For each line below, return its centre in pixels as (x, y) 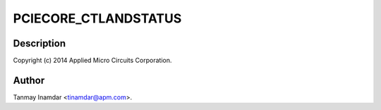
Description (40, 43)
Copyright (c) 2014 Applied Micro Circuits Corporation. (92, 61)
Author (29, 80)
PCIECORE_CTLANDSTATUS (97, 18)
